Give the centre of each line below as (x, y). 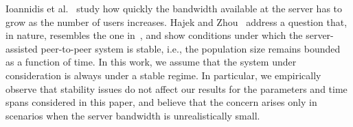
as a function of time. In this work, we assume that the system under (151, 62)
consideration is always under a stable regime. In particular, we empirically (163, 75)
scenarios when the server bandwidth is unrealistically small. (133, 115)
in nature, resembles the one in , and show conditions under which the (154, 35)
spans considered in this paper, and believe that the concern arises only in (161, 102)
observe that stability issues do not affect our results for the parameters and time (176, 88)
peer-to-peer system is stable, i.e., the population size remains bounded (191, 48)
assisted (22, 48)
